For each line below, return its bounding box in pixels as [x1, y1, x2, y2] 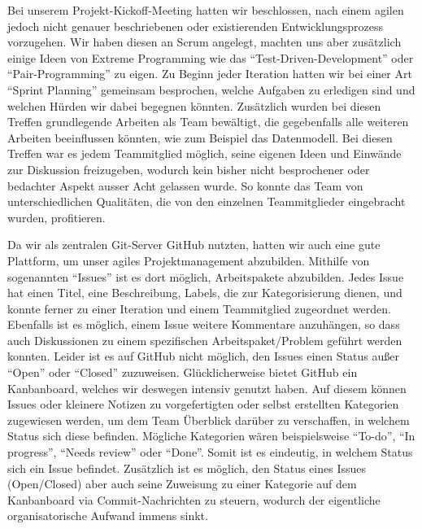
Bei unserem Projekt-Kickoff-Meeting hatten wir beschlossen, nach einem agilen [7, 2, 404, 18]
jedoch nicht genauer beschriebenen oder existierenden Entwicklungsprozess [7, 17, 383, 34]
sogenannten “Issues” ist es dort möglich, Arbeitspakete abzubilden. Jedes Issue [7, 268, 404, 285]
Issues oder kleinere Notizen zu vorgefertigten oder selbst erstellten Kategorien [7, 396, 399, 413]
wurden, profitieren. [7, 208, 106, 225]
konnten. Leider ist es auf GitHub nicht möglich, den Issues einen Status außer [7, 348, 399, 365]
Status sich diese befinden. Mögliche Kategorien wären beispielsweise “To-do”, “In [7, 427, 415, 444]
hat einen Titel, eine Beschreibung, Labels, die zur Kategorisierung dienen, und [7, 284, 402, 301]
